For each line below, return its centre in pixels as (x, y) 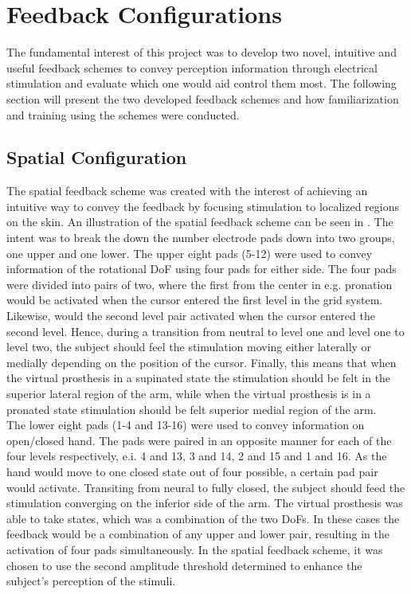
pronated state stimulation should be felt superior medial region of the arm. (192, 409)
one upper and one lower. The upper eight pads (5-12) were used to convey (190, 253)
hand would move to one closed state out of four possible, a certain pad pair (192, 471)
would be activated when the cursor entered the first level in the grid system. (195, 300)
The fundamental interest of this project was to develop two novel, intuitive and (202, 52)
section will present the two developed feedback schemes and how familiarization (203, 98)
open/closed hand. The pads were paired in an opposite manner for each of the (199, 440)
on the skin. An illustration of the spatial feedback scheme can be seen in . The (200, 222)
